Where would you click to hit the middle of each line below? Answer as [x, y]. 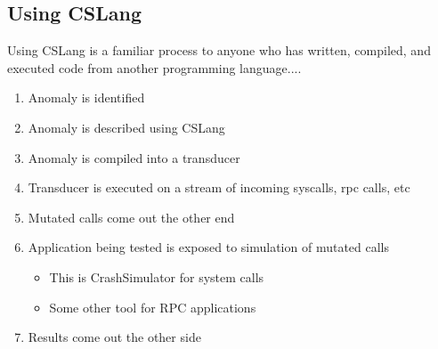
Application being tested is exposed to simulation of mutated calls [209, 247]
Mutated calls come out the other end [131, 217]
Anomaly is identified [86, 97]
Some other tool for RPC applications [153, 307]
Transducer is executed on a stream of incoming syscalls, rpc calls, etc [219, 187]
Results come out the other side [114, 337]
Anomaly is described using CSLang [126, 127]
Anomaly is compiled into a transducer [134, 157]
